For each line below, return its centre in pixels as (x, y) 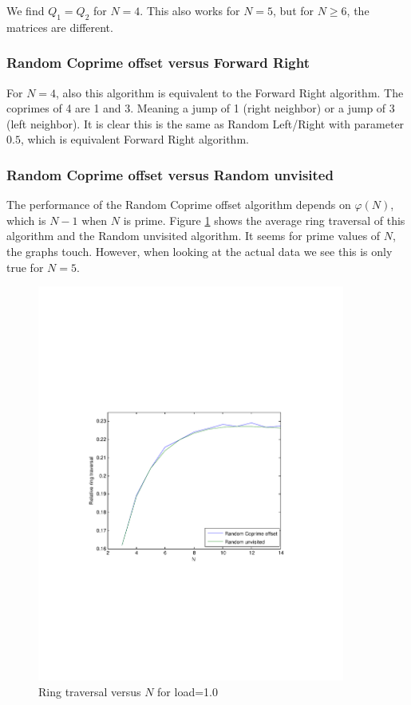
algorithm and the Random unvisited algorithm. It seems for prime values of (194, 236)
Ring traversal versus (90, 691)
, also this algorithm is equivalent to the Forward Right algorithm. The (230, 92)
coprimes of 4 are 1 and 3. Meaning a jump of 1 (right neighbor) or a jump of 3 (201, 108)
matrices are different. (60, 27)
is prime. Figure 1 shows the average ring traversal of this (264, 220)
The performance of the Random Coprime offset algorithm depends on (179, 205)
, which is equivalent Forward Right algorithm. (134, 139)
